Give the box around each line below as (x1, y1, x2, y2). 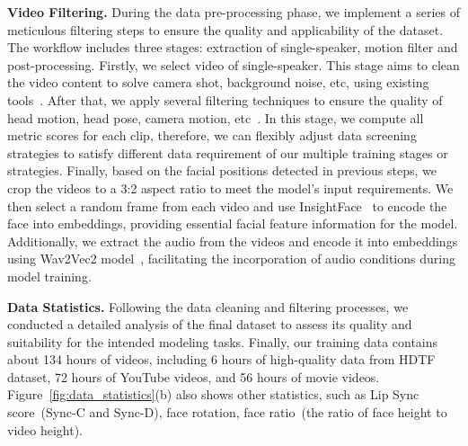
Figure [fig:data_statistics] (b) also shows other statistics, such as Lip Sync (7, 385, 419, 404)
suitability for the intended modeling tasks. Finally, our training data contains (7, 332, 438, 351)
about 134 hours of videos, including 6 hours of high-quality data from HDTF (7, 350, 436, 369)
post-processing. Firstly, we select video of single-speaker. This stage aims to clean (7, 55, 460, 74)
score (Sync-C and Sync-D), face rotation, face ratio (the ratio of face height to (7, 403, 447, 422)
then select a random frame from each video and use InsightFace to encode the (7, 196, 447, 215)
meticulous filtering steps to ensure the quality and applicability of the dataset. (7, 20, 444, 39)
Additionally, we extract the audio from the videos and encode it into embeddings (7, 231, 458, 250)
